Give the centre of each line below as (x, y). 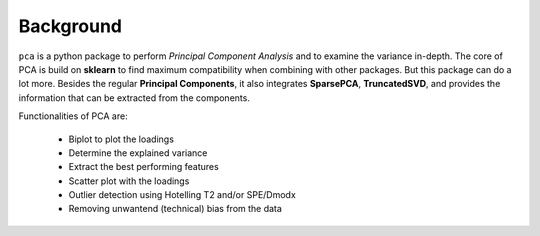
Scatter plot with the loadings (129, 181)
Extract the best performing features (143, 167)
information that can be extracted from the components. (134, 97)
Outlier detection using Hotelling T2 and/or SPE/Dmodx (182, 195)
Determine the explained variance (138, 152)
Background (70, 26)
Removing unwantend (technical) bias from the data (175, 209)
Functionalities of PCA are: (73, 116)
